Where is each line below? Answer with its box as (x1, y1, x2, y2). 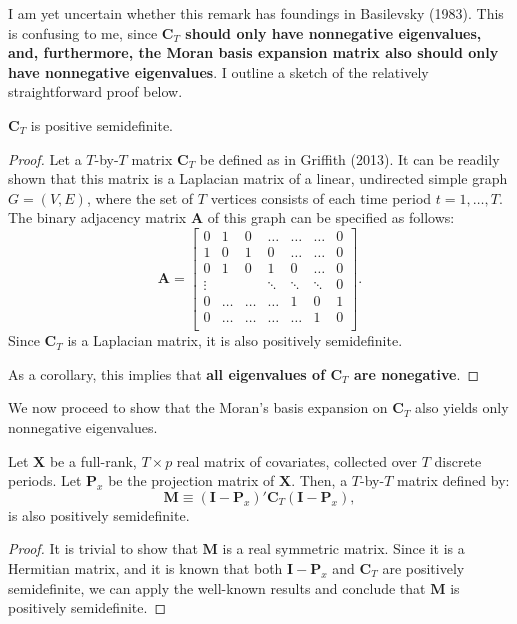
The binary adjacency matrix (8, 207, 187, 228)
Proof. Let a (8, 148, 82, 169)
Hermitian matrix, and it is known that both (8, 557, 283, 578)
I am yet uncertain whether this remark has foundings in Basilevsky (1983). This (8, 3, 504, 23)
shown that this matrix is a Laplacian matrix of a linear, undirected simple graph (8, 168, 508, 189)
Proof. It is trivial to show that (8, 538, 198, 559)
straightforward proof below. (8, 81, 183, 102)
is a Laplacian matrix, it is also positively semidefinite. (67, 330, 403, 351)
